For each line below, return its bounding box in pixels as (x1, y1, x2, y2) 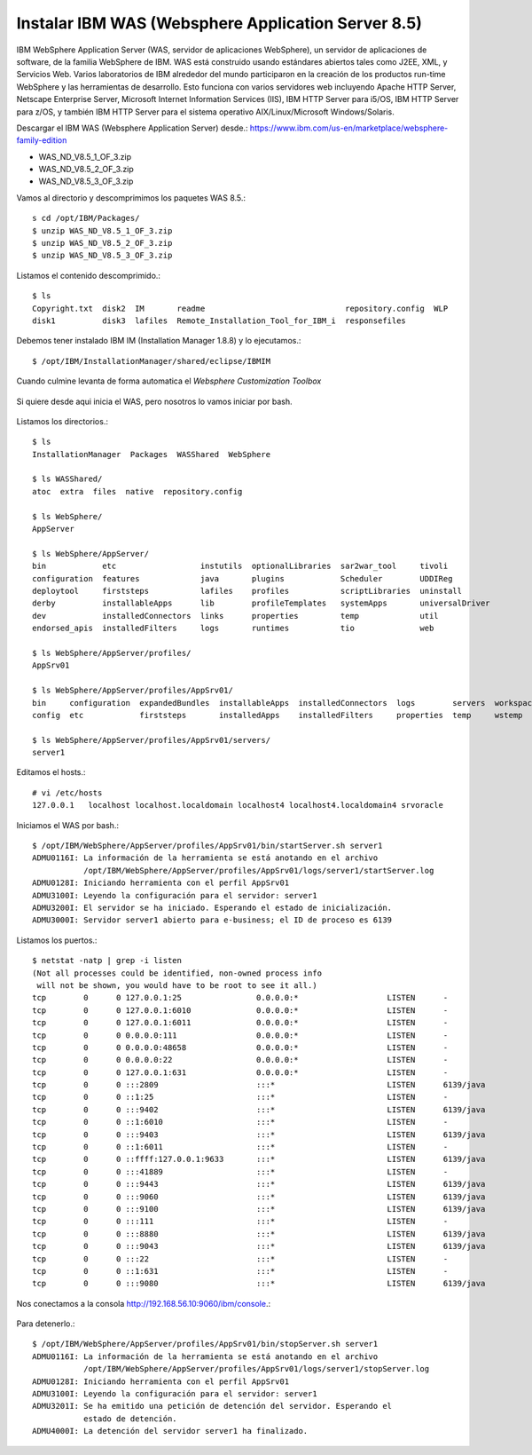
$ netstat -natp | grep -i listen (32, 955, 182, 966)
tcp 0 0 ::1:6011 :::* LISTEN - (32, 1142, 449, 1152)
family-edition (16, 135, 67, 146)
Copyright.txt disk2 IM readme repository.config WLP (32, 303, 449, 313)
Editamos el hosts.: (16, 767, 86, 778)
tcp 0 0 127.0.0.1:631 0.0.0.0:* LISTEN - (32, 1067, 449, 1078)
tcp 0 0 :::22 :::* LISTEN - (32, 1253, 449, 1264)
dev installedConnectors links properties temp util (32, 611, 439, 621)
